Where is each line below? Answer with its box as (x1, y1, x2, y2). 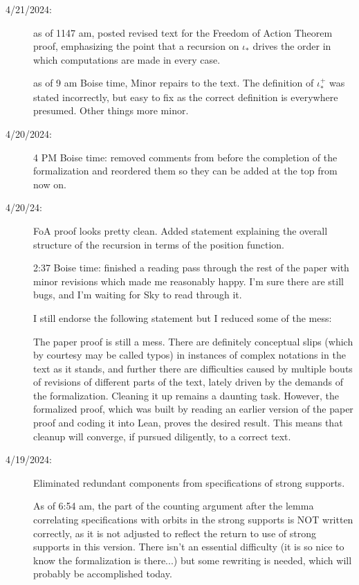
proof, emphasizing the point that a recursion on (33, 39, 239, 53)
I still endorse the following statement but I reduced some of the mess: (33, 310, 332, 325)
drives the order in (252, 39, 331, 53)
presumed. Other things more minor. (33, 103, 189, 118)
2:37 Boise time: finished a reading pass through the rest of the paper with (33, 260, 349, 275)
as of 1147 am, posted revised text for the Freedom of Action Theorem (33, 25, 333, 39)
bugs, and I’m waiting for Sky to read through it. (33, 287, 242, 302)
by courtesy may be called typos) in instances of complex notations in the (33, 348, 346, 362)
